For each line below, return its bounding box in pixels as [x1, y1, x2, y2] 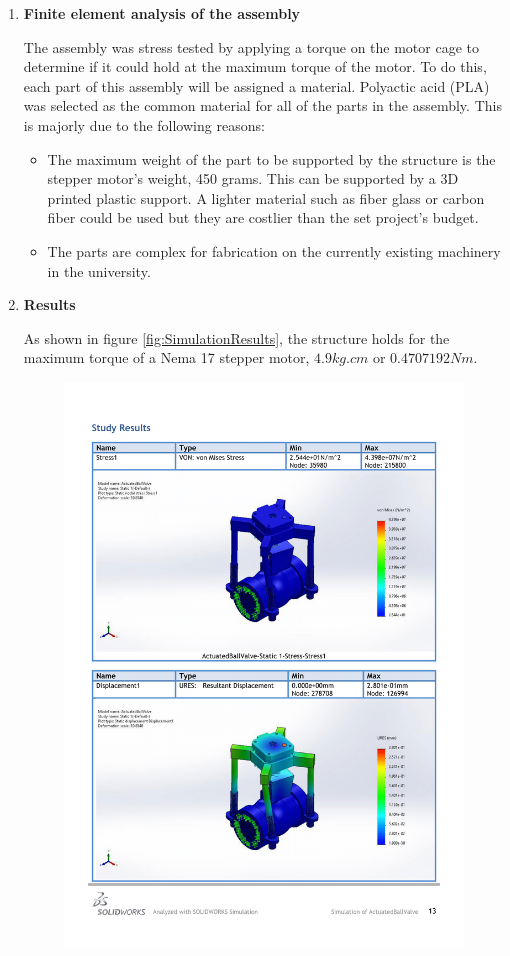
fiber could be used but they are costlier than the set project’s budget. [47, 207, 479, 228]
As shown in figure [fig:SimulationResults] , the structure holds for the [23, 327, 450, 348]
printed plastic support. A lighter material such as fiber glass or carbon [47, 187, 485, 208]
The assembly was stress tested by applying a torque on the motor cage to [23, 36, 479, 57]
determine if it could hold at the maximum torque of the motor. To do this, [23, 56, 487, 77]
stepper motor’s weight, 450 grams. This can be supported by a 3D [47, 168, 459, 189]
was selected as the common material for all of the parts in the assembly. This [23, 95, 502, 116]
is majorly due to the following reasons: [23, 114, 265, 135]
